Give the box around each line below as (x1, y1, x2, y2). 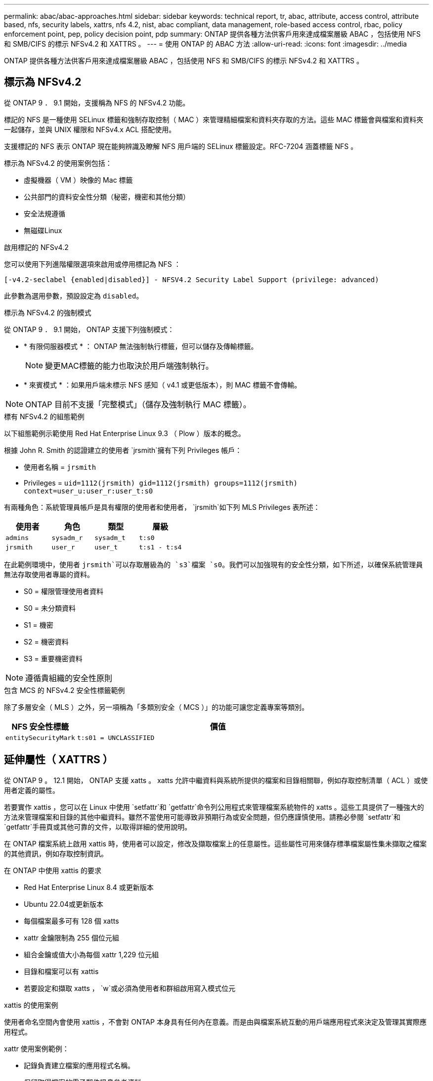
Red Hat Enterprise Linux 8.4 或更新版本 (24, 883, 154, 891)
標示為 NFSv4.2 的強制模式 (4, 308, 91, 317)
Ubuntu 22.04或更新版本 (24, 899, 103, 908)
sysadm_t (94, 534, 126, 541)
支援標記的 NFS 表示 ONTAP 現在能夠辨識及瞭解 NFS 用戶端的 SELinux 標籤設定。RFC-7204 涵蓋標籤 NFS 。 (4, 142, 358, 150)
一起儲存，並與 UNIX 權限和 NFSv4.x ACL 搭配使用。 (4, 125, 176, 134)
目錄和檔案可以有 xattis (24, 967, 99, 976)
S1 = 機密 (24, 620, 53, 629)
